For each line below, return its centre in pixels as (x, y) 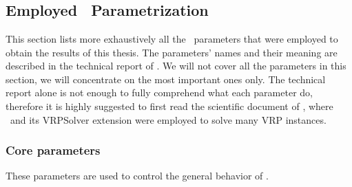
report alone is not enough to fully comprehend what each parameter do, (159, 92)
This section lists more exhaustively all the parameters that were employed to (172, 38)
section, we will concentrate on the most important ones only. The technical (166, 79)
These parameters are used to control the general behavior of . (137, 176)
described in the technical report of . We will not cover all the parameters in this (176, 66)
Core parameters (53, 150)
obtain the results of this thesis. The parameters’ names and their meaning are (172, 52)
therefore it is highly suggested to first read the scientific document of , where (169, 106)
